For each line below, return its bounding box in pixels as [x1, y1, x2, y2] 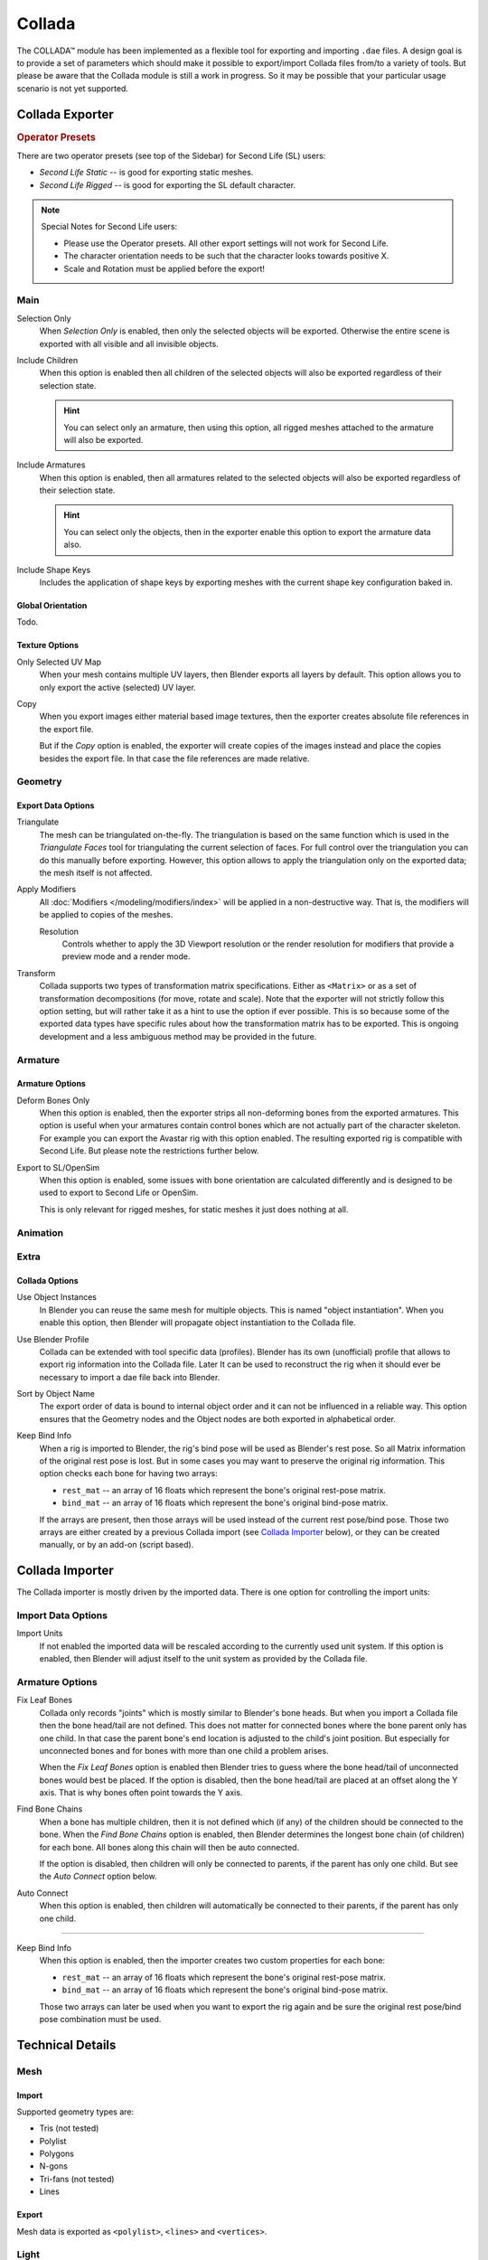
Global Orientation [16, 600, 88, 611]
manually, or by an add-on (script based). [39, 1540, 194, 1550]
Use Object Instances [16, 1292, 98, 1303]
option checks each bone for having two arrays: [39, 1468, 218, 1479]
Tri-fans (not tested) [39, 2173, 115, 2184]
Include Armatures [16, 459, 86, 470]
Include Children [16, 354, 79, 365]
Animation [16, 1226, 63, 1238]
